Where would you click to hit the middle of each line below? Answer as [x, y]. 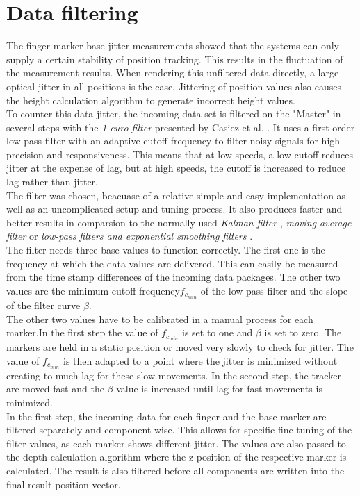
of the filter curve [43, 305]
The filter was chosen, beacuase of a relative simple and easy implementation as [176, 195]
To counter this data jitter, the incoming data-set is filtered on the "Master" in [174, 114]
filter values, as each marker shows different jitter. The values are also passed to [176, 443]
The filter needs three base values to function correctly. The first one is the [166, 250]
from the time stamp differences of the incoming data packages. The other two [173, 277]
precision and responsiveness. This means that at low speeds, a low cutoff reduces [180, 154]
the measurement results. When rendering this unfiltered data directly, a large [173, 73]
